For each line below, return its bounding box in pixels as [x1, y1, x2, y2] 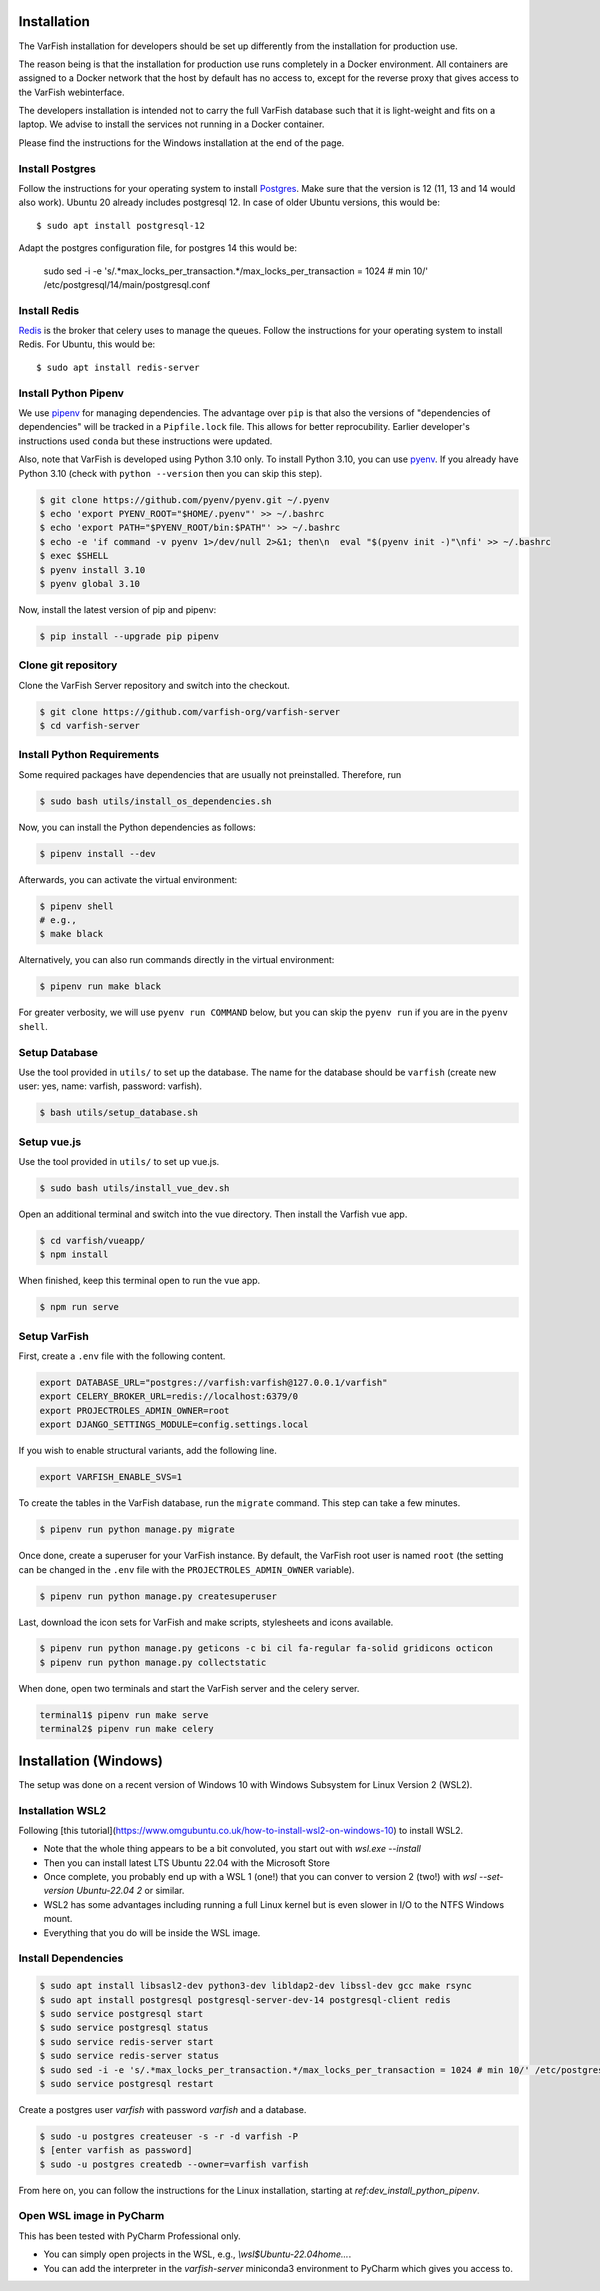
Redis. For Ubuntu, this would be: [18, 338, 156, 350]
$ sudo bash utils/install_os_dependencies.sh [39, 795, 272, 807]
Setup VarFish [18, 1329, 89, 1343]
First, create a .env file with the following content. [18, 1350, 226, 1362]
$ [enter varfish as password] [39, 2145, 194, 2156]
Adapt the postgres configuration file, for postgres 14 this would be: [18, 242, 298, 254]
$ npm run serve [39, 1301, 120, 1313]
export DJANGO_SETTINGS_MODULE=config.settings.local [39, 1419, 309, 1430]
